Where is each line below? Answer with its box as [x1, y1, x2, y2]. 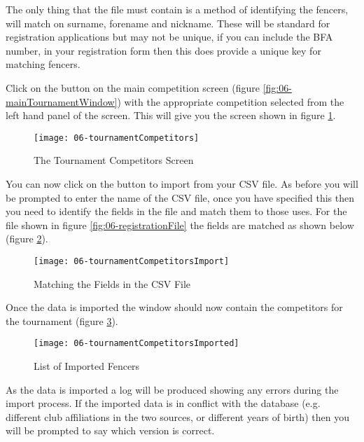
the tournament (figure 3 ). [6, 313, 118, 328]
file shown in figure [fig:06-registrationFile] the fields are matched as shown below [6, 217, 354, 232]
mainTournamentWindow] [6, 94, 118, 109]
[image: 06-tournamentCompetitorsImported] [34, 338, 239, 349]
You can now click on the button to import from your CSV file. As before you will [6, 177, 358, 191]
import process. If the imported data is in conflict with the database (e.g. [6, 396, 321, 410]
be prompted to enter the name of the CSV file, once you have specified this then [6, 190, 354, 205]
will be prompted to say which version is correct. [6, 423, 215, 438]
